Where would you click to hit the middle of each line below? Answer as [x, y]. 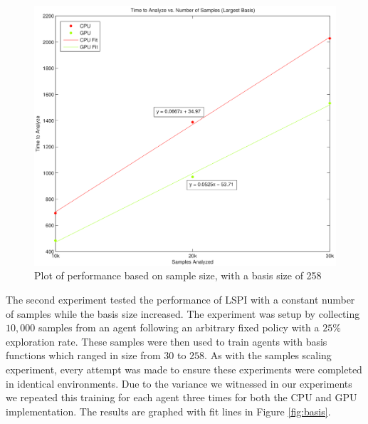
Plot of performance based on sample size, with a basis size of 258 [178, 275]
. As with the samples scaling [268, 355]
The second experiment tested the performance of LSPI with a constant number [180, 299]
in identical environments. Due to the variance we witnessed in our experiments [179, 383]
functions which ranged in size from [83, 355]
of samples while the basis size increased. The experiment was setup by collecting [183, 313]
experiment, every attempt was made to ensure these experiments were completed [184, 369]
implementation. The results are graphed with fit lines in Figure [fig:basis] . [168, 411]
